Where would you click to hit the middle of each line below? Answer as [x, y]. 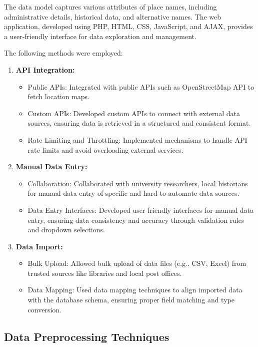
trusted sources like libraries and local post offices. [105, 273]
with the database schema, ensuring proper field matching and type [131, 300]
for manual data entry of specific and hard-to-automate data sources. [133, 193]
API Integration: [45, 69]
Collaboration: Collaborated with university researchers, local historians [138, 183]
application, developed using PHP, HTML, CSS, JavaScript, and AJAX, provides [128, 26]
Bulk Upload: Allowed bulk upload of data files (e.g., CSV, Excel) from [137, 263]
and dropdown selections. [66, 230]
